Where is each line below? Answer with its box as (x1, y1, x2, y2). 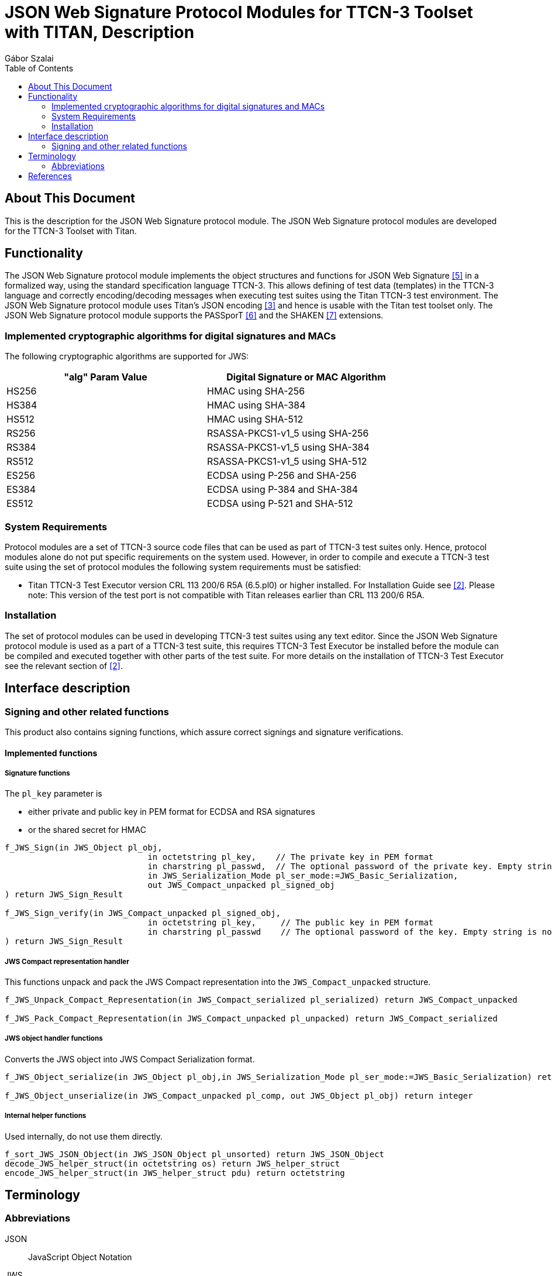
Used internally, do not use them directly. (5, 1131, 163, 1141)
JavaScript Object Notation (28, 1251, 132, 1262)
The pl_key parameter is (5, 788, 102, 799)
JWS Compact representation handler (5, 957, 129, 966)
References (28, 170, 72, 181)
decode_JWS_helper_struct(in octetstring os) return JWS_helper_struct (5, 1158, 340, 1168)
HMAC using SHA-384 (207, 399, 306, 411)
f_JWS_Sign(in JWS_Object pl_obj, (5, 843, 163, 853)
